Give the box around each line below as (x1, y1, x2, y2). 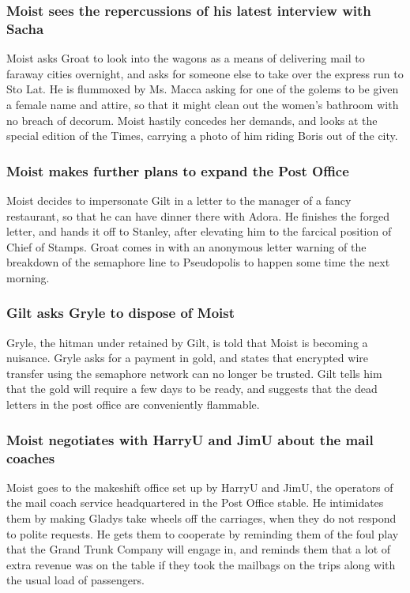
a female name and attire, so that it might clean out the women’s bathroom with (6, 96, 399, 112)
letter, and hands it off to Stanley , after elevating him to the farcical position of (6, 223, 392, 240)
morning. (6, 269, 50, 285)
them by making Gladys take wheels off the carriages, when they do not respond (6, 510, 397, 526)
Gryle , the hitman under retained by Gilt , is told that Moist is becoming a (6, 334, 368, 350)
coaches (6, 448, 55, 467)
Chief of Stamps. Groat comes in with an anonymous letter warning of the (6, 238, 367, 255)
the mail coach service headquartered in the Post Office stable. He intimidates (6, 494, 384, 511)
